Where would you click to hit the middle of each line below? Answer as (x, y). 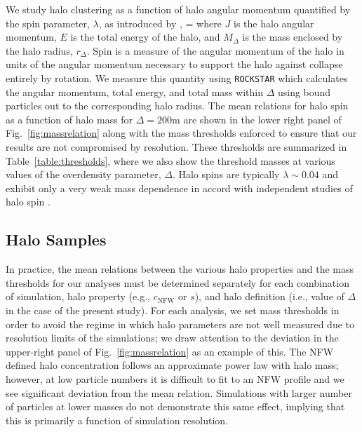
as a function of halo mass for (69, 119)
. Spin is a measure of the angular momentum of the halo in (215, 50)
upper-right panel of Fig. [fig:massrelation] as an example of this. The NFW (170, 351)
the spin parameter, (48, 23)
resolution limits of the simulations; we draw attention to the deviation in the (172, 338)
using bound (304, 92)
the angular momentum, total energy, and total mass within (134, 92)
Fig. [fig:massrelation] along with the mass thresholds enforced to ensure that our (181, 133)
